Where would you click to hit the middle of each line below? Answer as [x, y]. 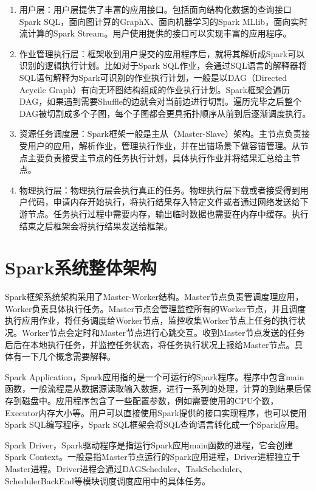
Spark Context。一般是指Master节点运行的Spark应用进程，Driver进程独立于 [153, 457]
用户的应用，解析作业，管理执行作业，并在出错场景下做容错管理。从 [164, 145]
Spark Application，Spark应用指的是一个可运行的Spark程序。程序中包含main [155, 376]
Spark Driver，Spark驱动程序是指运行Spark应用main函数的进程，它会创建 [149, 444]
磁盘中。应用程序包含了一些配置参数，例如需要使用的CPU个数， [150, 400]
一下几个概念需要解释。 [68, 356]
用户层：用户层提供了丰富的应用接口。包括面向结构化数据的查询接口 [155, 9]
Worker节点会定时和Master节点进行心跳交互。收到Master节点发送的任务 [163, 332]
